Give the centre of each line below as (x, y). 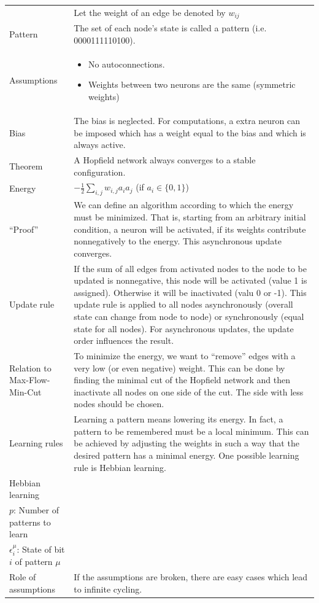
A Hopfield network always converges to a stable (165, 159)
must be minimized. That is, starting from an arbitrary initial (190, 217)
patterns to (30, 522)
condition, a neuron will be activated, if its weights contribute (190, 229)
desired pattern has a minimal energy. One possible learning (186, 455)
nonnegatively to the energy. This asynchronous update (178, 241)
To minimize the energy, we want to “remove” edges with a (185, 356)
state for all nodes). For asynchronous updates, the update (184, 328)
